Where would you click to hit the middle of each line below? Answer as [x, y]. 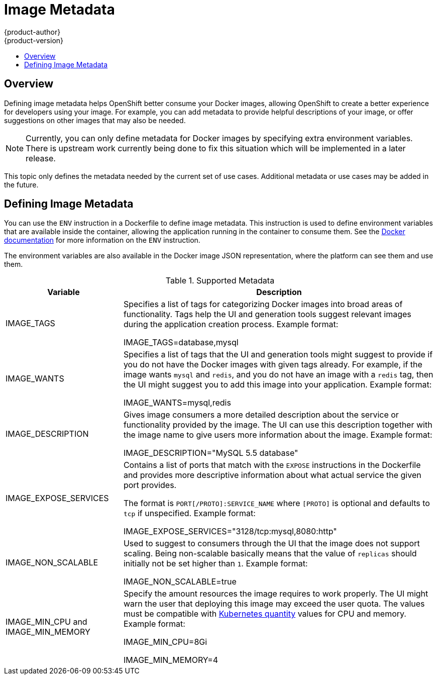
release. [41, 158]
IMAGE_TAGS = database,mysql [181, 343]
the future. [21, 184]
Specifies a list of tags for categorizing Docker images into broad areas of [263, 304]
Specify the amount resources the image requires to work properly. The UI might [276, 594]
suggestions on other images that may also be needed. [95, 120]
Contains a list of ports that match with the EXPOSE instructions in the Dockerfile [272, 465]
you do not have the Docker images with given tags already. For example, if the [273, 365]
